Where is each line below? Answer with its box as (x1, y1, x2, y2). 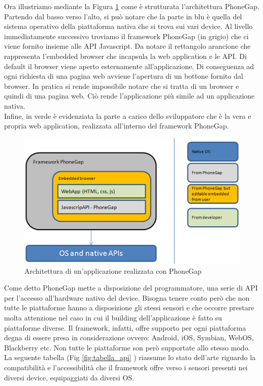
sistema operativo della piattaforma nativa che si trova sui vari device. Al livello (4, 21, 253, 31)
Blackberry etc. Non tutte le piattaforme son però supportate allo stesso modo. (4, 342, 250, 352)
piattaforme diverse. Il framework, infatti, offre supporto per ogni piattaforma (4, 322, 246, 333)
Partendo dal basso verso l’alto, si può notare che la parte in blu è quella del (4, 11, 242, 21)
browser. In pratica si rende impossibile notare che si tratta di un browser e (4, 80, 239, 91)
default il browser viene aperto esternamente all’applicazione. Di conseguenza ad (4, 60, 254, 71)
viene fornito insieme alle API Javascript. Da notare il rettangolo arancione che (4, 41, 251, 51)
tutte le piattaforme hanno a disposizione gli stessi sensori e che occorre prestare (4, 302, 254, 313)
